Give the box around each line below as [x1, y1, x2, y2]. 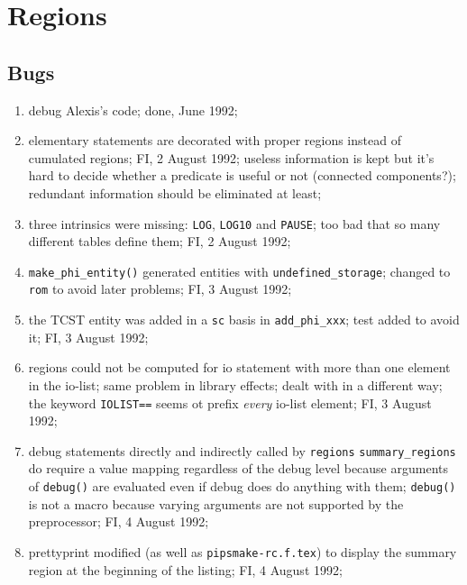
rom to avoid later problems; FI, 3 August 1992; [28, 279, 292, 298]
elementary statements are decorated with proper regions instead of [28, 131, 401, 150]
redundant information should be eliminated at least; [28, 183, 322, 202]
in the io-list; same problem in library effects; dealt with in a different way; [28, 375, 443, 394]
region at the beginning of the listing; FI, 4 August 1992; [28, 560, 343, 579]
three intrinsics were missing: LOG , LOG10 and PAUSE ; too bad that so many [28, 214, 441, 233]
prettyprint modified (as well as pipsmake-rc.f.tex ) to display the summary [28, 542, 457, 561]
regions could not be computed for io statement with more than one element [28, 358, 451, 377]
